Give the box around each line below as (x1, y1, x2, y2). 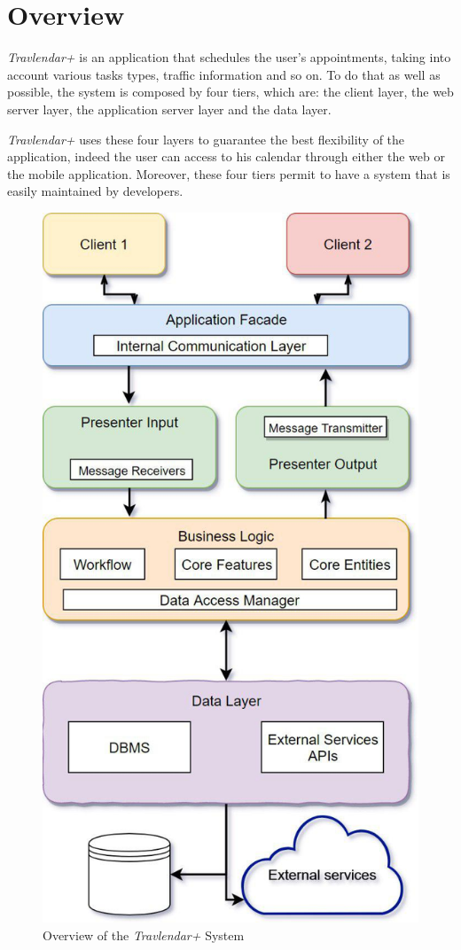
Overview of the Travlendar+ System (43, 925, 245, 944)
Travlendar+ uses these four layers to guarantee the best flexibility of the (7, 129, 405, 148)
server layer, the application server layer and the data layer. (7, 99, 332, 118)
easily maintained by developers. (7, 182, 184, 200)
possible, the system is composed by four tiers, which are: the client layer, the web (7, 82, 454, 101)
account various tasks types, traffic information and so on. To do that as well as (7, 65, 441, 83)
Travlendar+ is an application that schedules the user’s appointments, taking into (7, 48, 451, 66)
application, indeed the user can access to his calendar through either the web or (7, 147, 445, 166)
